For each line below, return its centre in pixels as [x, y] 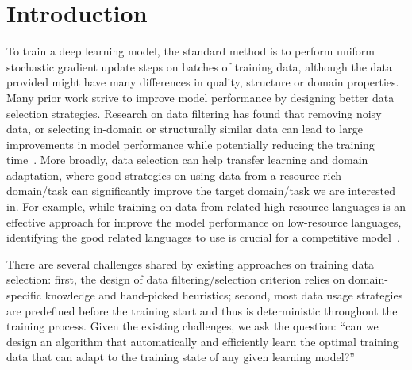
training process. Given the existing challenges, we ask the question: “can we [193, 326]
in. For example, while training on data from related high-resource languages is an [206, 206]
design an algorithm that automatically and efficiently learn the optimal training [202, 341]
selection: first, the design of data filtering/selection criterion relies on [176, 279]
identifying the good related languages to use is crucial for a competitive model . [203, 237]
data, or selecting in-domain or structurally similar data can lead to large [185, 129]
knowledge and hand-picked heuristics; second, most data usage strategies [224, 295]
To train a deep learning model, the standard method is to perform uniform [191, 51]
